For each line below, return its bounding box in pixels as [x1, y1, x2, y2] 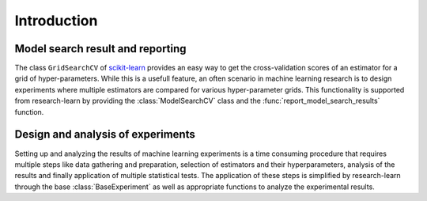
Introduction [14, 12, 98, 29]
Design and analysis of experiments [14, 127, 195, 142]
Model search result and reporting [14, 42, 187, 55]
